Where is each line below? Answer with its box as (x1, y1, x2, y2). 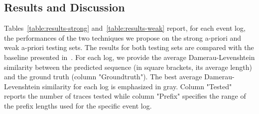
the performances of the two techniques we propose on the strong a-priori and (4, 32, 242, 43)
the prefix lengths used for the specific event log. (4, 100, 152, 111)
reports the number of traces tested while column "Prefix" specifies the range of (4, 91, 246, 101)
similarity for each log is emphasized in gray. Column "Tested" (42, 81, 232, 91)
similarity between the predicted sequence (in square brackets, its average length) (4, 61, 252, 72)
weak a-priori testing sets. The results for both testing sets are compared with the (4, 42, 254, 53)
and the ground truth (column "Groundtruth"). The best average (4, 71, 202, 82)
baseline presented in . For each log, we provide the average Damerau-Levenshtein (4, 52, 255, 62)
